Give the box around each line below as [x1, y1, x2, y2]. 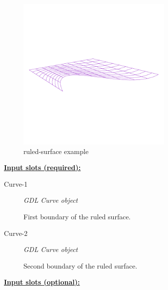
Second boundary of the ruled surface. [23, 260, 137, 271]
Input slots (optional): [4, 277, 80, 287]
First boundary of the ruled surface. [23, 211, 131, 221]
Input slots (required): [4, 162, 81, 173]
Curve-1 [4, 178, 28, 189]
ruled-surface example [23, 146, 89, 156]
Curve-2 [4, 228, 28, 238]
